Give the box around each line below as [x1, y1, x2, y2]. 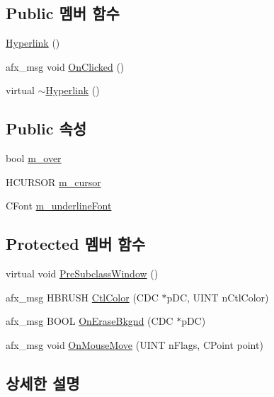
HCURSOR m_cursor [6, 174, 101, 189]
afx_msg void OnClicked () [6, 59, 125, 74]
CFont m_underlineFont [6, 198, 112, 213]
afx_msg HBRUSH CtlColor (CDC [6, 289, 159, 304]
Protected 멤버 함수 [6, 233, 145, 255]
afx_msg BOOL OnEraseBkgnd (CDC [6, 313, 173, 328]
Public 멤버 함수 [6, 2, 120, 24]
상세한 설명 [6, 372, 80, 393]
